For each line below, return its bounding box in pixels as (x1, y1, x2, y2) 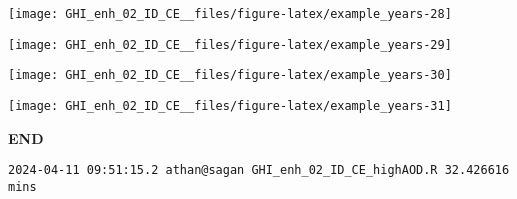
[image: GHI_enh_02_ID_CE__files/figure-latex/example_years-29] (8, 37, 452, 52)
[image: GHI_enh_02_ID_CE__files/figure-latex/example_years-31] (8, 98, 452, 113)
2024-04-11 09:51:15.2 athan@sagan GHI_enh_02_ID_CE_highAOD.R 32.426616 (8, 163, 510, 178)
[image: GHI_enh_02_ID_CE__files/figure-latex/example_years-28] (8, 7, 452, 21)
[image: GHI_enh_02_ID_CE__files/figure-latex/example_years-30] (8, 68, 452, 83)
